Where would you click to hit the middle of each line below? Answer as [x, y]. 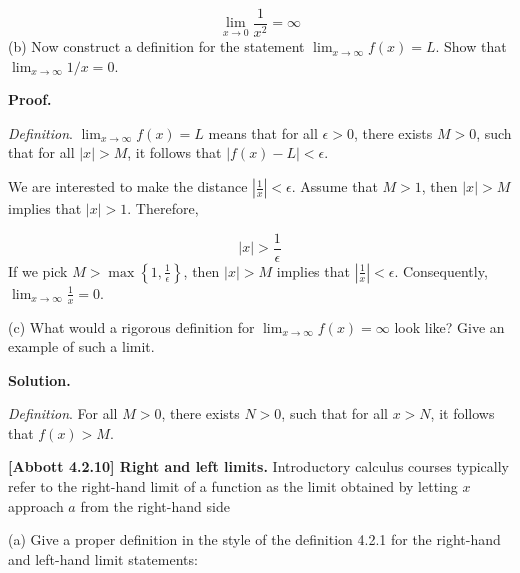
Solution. [39, 379]
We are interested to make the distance [128, 186]
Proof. [30, 99]
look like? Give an [449, 326]
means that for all [263, 132]
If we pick [38, 270]
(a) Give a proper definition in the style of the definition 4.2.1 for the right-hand [254, 539]
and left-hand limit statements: [103, 558]
